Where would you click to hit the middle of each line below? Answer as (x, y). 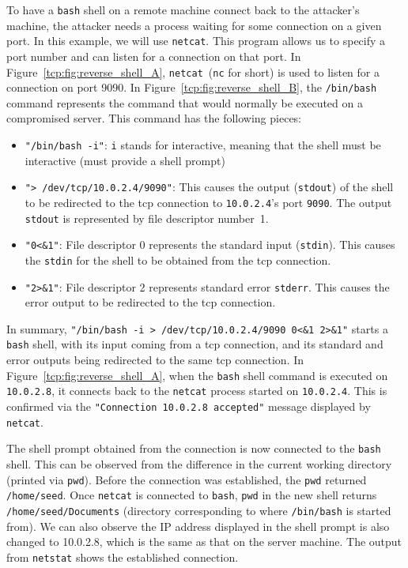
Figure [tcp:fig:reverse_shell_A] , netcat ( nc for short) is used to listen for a (193, 71)
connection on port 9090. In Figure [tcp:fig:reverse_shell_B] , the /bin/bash (192, 87)
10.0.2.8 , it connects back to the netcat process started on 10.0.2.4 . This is (197, 391)
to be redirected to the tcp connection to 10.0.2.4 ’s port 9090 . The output (208, 202)
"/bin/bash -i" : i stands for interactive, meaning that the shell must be (203, 145)
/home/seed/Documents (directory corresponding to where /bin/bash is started (199, 510)
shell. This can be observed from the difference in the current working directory (199, 463)
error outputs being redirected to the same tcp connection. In (155, 360)
